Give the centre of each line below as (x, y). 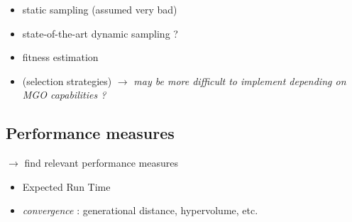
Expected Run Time (66, 186)
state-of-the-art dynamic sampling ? (100, 33)
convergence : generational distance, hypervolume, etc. (140, 210)
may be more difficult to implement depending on (240, 81)
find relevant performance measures (101, 163)
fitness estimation (60, 57)
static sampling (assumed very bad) (100, 9)
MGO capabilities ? (64, 95)
